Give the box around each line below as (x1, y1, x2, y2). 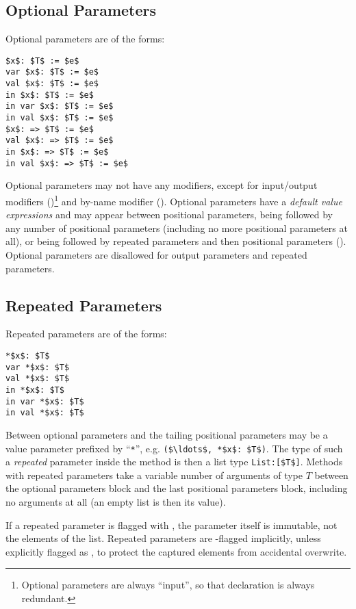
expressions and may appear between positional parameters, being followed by (5, 207, 333, 222)
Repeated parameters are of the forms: (5, 326, 167, 341)
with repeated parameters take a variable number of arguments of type (5, 467, 303, 482)
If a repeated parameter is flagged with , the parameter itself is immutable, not (5, 517, 338, 532)
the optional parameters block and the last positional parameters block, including (5, 481, 348, 495)
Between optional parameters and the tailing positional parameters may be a (5, 427, 328, 441)
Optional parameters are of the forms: (5, 31, 165, 46)
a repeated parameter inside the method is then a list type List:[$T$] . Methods (5, 454, 343, 469)
